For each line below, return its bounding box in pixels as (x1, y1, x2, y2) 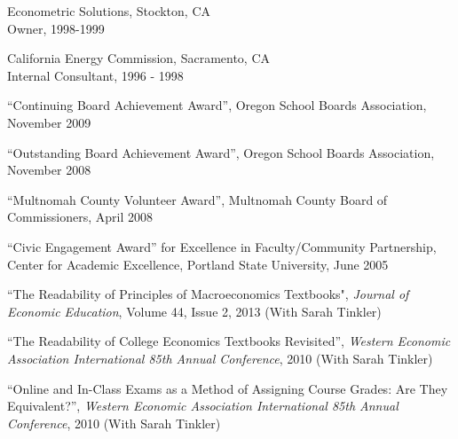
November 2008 (7, 161, 91, 179)
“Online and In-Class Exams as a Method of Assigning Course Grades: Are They (7, 379, 448, 397)
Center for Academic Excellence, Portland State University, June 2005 (7, 255, 389, 273)
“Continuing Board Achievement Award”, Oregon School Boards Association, (7, 96, 427, 114)
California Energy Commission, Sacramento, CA (7, 49, 271, 67)
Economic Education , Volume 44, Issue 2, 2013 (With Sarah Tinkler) (7, 302, 382, 320)
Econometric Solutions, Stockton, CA (7, 2, 210, 20)
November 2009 (7, 113, 91, 131)
